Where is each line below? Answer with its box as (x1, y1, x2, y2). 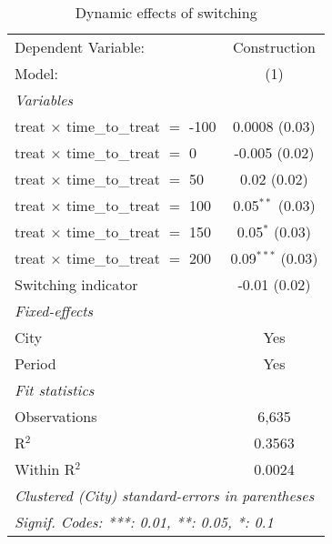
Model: (15, 63, 59, 84)
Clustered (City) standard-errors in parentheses (15, 485, 315, 506)
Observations (15, 406, 97, 427)
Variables (15, 89, 74, 110)
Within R (15, 458, 75, 479)
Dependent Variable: (15, 36, 145, 57)
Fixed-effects (15, 300, 94, 321)
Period (15, 353, 56, 374)
